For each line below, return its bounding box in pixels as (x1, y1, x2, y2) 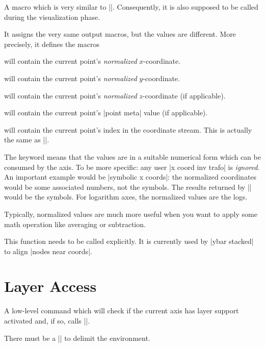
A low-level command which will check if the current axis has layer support (4, 305, 239, 316)
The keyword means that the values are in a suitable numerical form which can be (4, 151, 261, 162)
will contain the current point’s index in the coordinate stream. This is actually (4, 124, 252, 135)
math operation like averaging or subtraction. (4, 218, 146, 229)
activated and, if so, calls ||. (4, 315, 90, 326)
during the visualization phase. (4, 11, 100, 22)
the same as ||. (4, 134, 49, 145)
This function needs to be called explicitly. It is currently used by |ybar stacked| (4, 236, 254, 246)
